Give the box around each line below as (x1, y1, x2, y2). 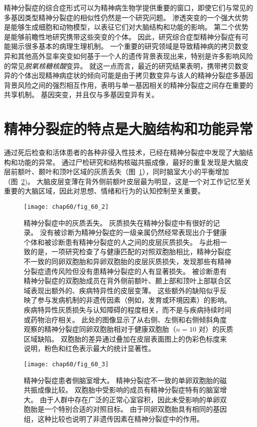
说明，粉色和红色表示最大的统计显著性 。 (24, 343, 155, 353)
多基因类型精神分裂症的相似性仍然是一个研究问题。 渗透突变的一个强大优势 (4, 12, 249, 22)
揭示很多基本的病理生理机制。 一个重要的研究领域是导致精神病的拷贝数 (10, 41, 242, 51)
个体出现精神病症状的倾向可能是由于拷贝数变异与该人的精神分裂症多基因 (17, 70, 253, 80)
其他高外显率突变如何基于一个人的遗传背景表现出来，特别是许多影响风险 (17, 50, 253, 61)
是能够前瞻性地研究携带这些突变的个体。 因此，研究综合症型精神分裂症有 (4, 31, 242, 41)
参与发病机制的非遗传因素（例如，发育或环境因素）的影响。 (37, 295, 231, 305)
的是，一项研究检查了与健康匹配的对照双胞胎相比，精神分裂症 (30, 246, 231, 257)
